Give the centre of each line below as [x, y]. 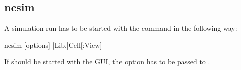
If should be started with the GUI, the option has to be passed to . [107, 62]
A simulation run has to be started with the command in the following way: [121, 28]
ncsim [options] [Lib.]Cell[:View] [53, 45]
